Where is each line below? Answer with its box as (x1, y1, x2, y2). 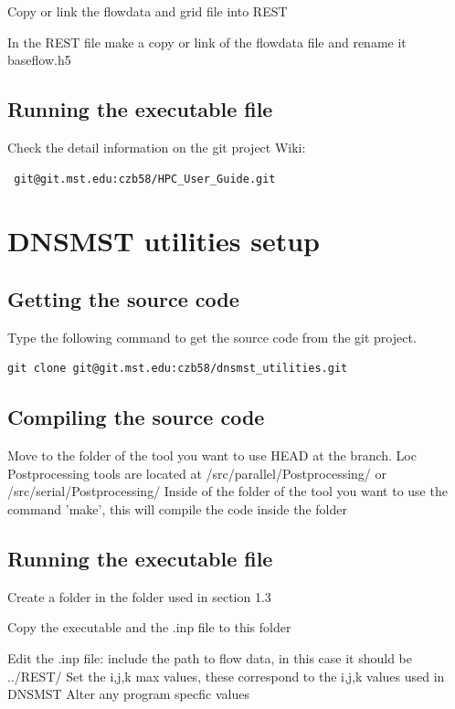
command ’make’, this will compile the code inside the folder (7, 499, 347, 518)
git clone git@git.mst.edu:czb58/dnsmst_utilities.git (7, 362, 348, 376)
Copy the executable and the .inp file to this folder (7, 618, 291, 637)
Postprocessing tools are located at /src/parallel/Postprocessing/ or (7, 463, 387, 482)
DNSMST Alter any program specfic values (7, 684, 249, 704)
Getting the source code (7, 284, 239, 312)
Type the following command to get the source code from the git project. (7, 327, 417, 346)
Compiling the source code (7, 403, 265, 431)
